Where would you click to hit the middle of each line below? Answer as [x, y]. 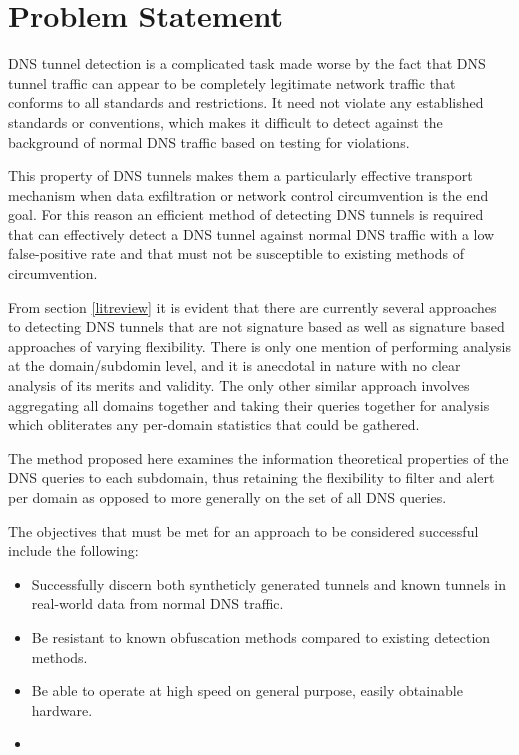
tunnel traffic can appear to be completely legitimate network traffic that [232, 82]
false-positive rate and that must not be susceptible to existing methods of [236, 253]
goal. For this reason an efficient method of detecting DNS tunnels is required [246, 214]
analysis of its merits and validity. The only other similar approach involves [239, 385]
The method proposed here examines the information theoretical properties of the [258, 457]
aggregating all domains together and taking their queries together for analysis [249, 404]
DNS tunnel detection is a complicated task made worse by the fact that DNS [247, 63]
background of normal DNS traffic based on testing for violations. [209, 141]
